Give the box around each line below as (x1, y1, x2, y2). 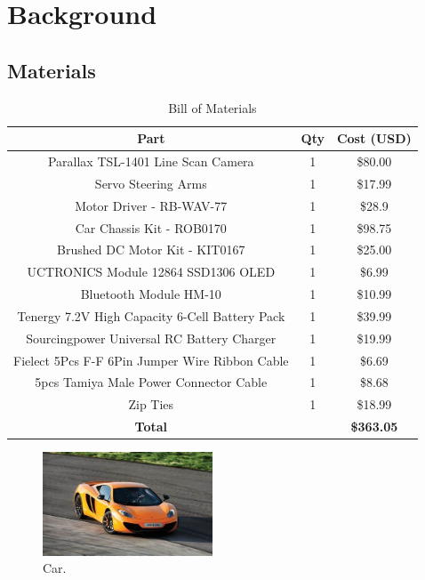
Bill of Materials (168, 98, 257, 117)
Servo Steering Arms (94, 173, 207, 192)
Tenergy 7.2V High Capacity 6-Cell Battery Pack (17, 306, 285, 325)
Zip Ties (128, 395, 174, 414)
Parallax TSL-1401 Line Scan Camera (47, 152, 254, 171)
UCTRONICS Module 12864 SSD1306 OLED (27, 262, 276, 281)
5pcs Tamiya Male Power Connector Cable (35, 373, 268, 391)
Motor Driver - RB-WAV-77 (75, 196, 228, 214)
